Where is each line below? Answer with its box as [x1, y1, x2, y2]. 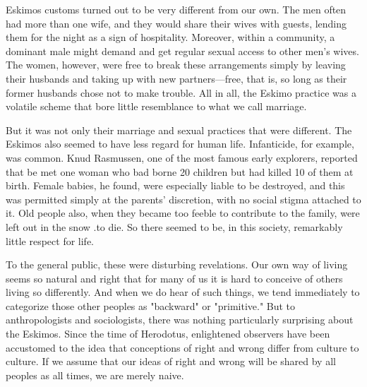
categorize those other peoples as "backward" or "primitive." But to [6, 298, 296, 313]
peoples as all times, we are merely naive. [6, 367, 184, 382]
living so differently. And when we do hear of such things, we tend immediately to [6, 285, 360, 299]
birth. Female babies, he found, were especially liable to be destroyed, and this [6, 178, 345, 193]
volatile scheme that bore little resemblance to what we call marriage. [6, 99, 307, 114]
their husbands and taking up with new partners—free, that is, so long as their [6, 71, 347, 85]
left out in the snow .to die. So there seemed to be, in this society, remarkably [6, 219, 343, 234]
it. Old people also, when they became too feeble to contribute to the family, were [6, 206, 360, 220]
